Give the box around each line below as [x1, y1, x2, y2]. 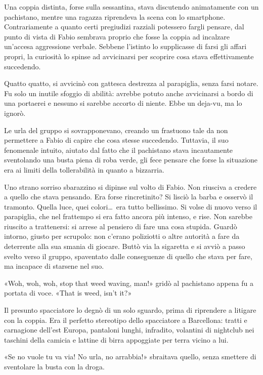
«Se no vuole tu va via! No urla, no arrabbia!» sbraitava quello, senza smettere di [4, 351, 256, 362]
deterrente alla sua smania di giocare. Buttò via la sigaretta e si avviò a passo [4, 241, 245, 252]
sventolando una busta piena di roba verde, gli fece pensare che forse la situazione [4, 154, 258, 165]
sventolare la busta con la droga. [4, 361, 105, 371]
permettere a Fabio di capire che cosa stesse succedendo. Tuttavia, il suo [4, 135, 229, 145]
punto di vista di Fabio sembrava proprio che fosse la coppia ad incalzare [4, 31, 230, 41]
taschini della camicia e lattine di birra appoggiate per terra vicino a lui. [4, 334, 229, 345]
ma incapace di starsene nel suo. [4, 261, 104, 271]
